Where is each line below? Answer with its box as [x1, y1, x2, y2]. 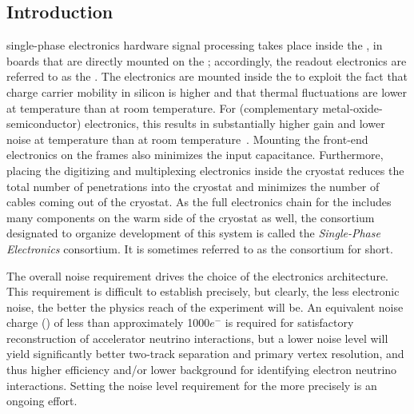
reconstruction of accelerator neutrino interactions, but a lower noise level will [6, 329, 388, 346]
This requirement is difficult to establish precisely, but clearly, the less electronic [6, 283, 400, 300]
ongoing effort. [6, 392, 78, 409]
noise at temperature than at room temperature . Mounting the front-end [6, 130, 368, 147]
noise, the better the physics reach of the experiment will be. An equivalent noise [6, 298, 404, 315]
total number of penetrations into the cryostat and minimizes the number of [6, 177, 380, 194]
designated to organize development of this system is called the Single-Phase [6, 225, 380, 241]
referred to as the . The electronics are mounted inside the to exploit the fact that [6, 68, 408, 85]
